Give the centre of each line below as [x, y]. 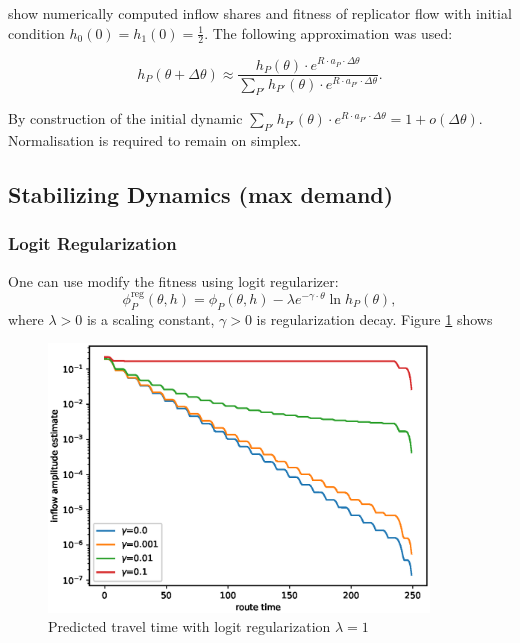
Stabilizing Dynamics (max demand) [201, 194]
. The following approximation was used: [328, 32]
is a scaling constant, [150, 318]
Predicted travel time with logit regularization [189, 626]
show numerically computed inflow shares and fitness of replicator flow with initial [260, 13]
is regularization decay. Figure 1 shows [374, 318]
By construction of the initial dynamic [125, 118]
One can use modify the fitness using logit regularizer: [173, 280]
